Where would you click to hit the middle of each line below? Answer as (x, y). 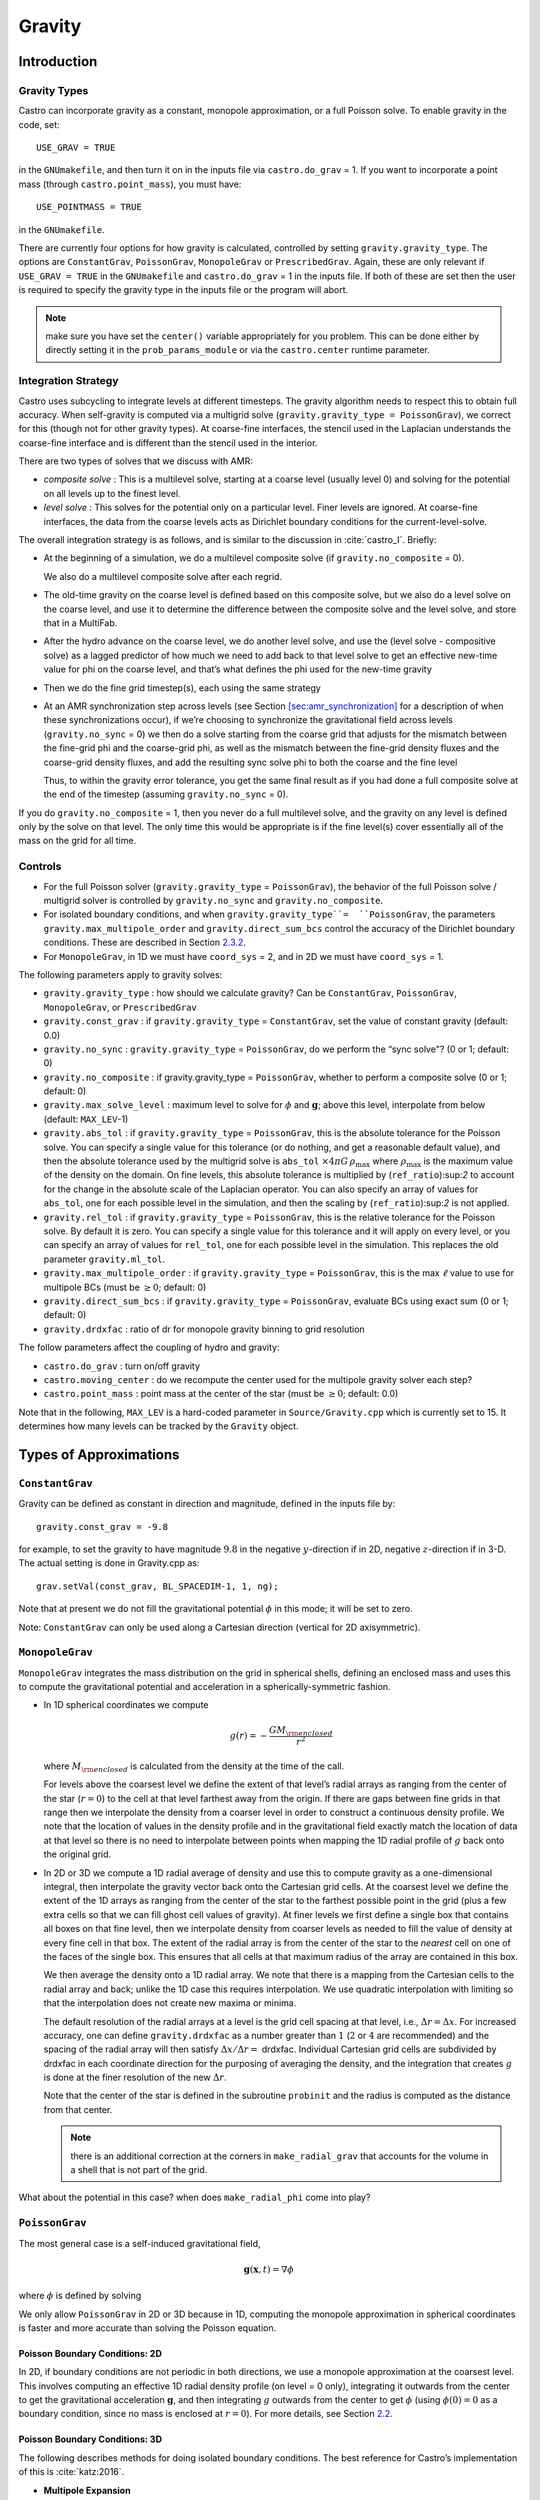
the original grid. (77, 1854)
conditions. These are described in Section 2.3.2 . (145, 942)
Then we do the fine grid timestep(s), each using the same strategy (182, 687)
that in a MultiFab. (80, 623)
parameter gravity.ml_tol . (104, 1259)
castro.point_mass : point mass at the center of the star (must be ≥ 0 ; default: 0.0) (221, 1394)
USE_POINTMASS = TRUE (89, 207)
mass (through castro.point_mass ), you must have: (130, 184)
